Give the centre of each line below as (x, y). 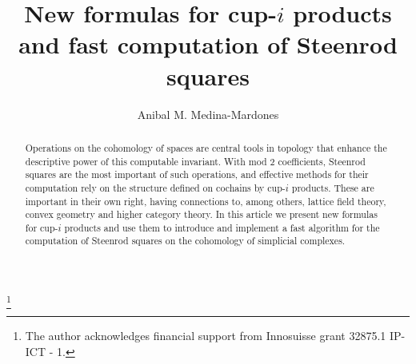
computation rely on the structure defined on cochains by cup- (155, 187)
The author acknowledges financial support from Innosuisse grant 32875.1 (206, 336)
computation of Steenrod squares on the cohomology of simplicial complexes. (185, 241)
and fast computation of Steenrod (208, 44)
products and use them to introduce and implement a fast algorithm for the (222, 227)
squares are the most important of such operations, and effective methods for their (197, 174)
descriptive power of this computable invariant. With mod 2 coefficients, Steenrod (195, 161)
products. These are (333, 187)
